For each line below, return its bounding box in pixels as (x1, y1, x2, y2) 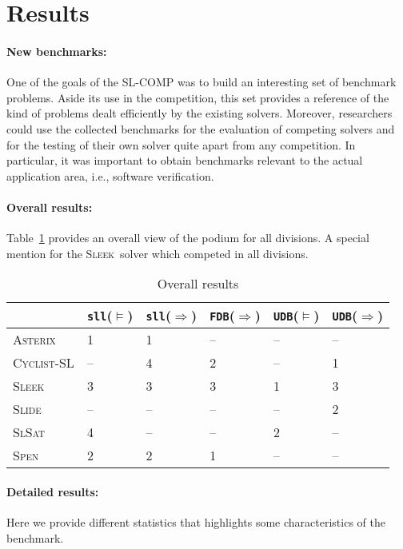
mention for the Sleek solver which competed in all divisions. (6, 245, 309, 261)
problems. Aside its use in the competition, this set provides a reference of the (6, 89, 389, 105)
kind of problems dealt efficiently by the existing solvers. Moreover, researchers (6, 105, 393, 121)
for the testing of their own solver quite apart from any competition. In (6, 136, 356, 153)
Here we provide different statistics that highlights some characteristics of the (6, 514, 385, 531)
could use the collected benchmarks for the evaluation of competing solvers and (6, 120, 395, 137)
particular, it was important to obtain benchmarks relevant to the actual (6, 152, 363, 169)
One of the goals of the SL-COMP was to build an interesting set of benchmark (6, 74, 397, 90)
